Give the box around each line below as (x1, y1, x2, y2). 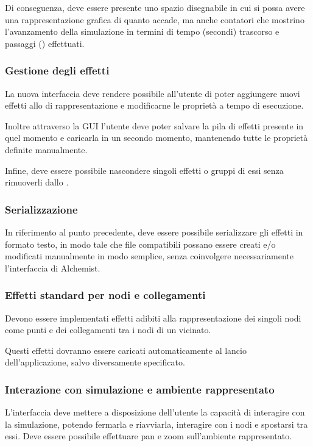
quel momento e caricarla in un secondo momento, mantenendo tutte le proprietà (5, 131, 308, 144)
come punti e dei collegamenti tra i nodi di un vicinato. (5, 323, 211, 336)
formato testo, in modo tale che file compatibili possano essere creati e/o (5, 237, 276, 250)
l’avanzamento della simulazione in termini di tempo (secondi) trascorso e (5, 25, 280, 38)
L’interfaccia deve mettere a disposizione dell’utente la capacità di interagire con (5, 406, 305, 419)
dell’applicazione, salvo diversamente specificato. (5, 356, 185, 369)
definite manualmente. (5, 143, 88, 156)
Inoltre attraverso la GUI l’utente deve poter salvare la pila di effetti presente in (5, 119, 304, 132)
